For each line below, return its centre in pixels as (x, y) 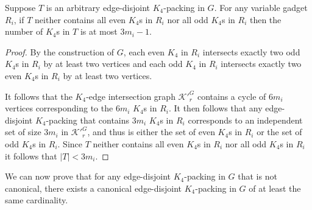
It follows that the (39, 96)
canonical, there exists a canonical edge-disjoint (93, 188)
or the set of (279, 132)
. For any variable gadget (261, 7)
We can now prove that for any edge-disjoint (88, 176)
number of (24, 31)
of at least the (275, 188)
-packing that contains (88, 120)
